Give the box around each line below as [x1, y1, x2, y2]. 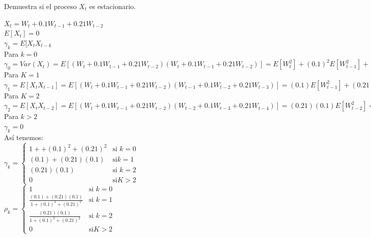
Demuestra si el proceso [4, 1, 77, 11]
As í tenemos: [4, 132, 44, 142]
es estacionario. [89, 1, 136, 11]
